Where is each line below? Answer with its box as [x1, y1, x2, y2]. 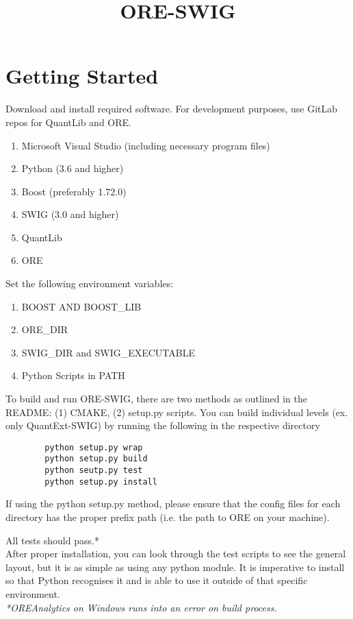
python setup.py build [44, 454, 148, 464]
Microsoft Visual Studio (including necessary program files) [21, 138, 270, 152]
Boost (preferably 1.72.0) [21, 184, 127, 198]
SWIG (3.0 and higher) [21, 207, 119, 221]
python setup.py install [44, 476, 157, 487]
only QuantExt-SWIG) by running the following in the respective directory [5, 418, 320, 433]
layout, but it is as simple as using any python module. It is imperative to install [5, 559, 345, 574]
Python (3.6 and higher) [21, 161, 124, 175]
